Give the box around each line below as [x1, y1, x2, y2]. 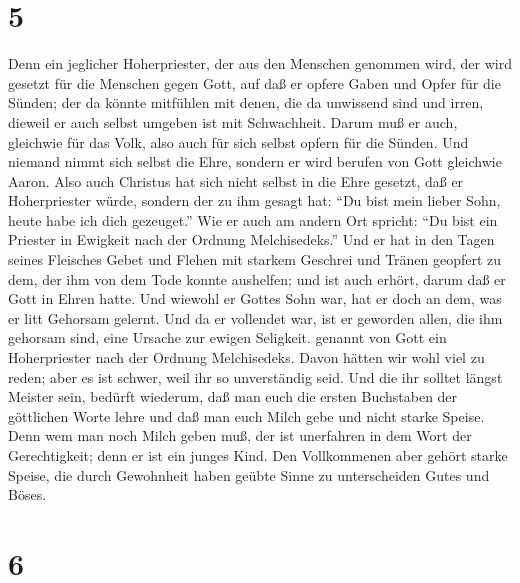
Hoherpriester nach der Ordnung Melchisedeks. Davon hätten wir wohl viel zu [8, 347, 485, 368]
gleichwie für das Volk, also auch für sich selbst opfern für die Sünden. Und [8, 131, 469, 152]
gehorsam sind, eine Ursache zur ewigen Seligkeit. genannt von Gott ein [8, 327, 447, 348]
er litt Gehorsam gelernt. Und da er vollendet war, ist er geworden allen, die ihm [8, 307, 503, 328]
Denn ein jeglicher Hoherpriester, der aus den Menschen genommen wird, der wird [8, 53, 512, 74]
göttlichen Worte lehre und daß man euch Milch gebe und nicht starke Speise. [8, 405, 485, 426]
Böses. [8, 484, 47, 505]
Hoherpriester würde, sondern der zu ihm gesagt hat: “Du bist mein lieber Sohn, [8, 190, 501, 211]
